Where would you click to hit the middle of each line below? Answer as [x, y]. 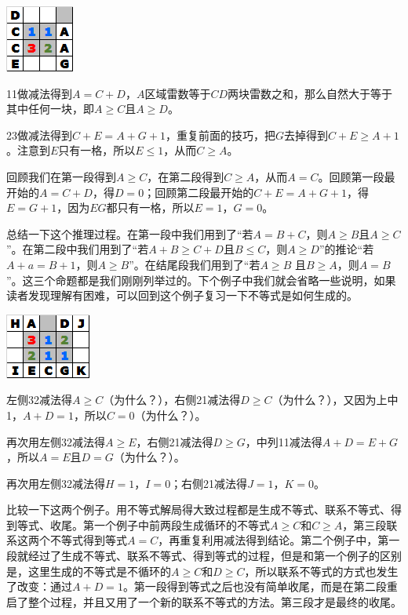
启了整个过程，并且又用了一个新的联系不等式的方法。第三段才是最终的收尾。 [204, 601]
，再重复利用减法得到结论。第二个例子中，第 [273, 540]
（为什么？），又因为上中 [335, 400]
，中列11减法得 [284, 441]
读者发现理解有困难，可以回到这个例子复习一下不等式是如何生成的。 [182, 295]
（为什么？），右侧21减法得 [172, 400]
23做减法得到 [39, 135]
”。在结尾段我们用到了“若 [195, 264]
